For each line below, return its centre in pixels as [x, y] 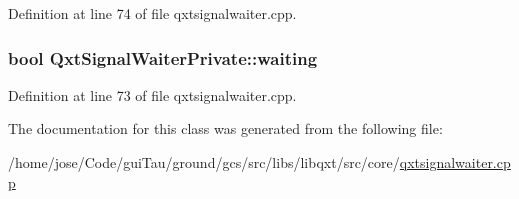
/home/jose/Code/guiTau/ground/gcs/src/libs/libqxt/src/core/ [204, 162]
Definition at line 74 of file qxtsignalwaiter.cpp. [152, 13]
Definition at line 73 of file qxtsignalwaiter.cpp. [152, 94]
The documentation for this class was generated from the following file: [225, 128]
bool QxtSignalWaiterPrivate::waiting [163, 57]
